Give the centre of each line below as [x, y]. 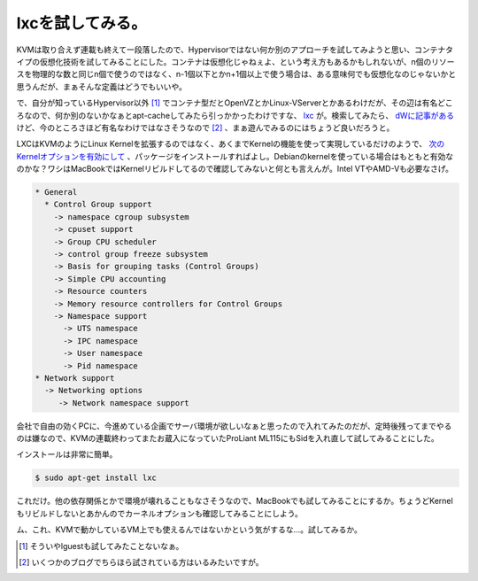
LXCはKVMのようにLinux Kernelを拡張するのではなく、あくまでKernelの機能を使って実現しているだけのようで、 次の [231, 144]
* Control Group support [98, 205]
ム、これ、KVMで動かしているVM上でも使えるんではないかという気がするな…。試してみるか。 [189, 530]
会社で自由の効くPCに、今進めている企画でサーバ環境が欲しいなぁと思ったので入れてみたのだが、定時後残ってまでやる [234, 426]
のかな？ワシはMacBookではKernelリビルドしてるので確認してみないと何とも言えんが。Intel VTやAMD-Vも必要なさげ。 [235, 169]
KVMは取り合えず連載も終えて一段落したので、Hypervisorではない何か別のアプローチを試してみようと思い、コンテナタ [235, 50]
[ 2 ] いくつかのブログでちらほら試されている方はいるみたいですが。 [142, 562]
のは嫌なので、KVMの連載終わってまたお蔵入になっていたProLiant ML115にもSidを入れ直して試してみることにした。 [228, 438]
